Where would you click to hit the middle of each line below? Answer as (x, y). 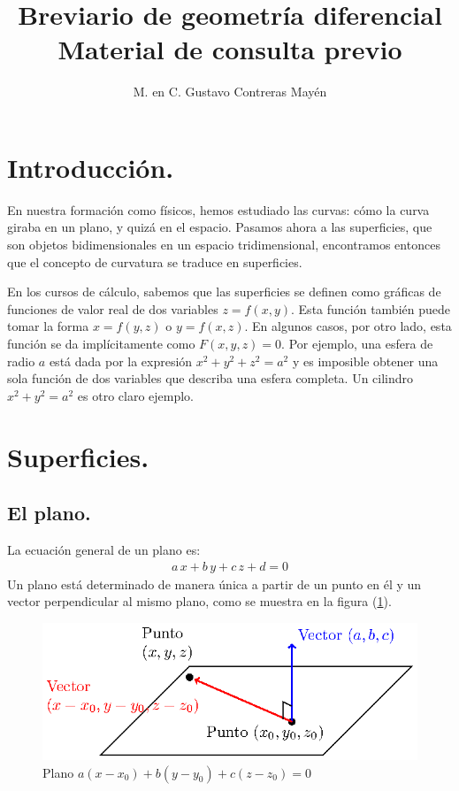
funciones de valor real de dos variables (113, 308)
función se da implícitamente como (101, 343)
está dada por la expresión (121, 361)
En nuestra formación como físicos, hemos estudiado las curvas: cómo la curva (218, 209)
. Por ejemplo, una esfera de (357, 343)
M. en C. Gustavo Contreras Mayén (230, 92)
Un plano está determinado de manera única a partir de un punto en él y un (214, 584)
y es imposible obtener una (365, 361)
